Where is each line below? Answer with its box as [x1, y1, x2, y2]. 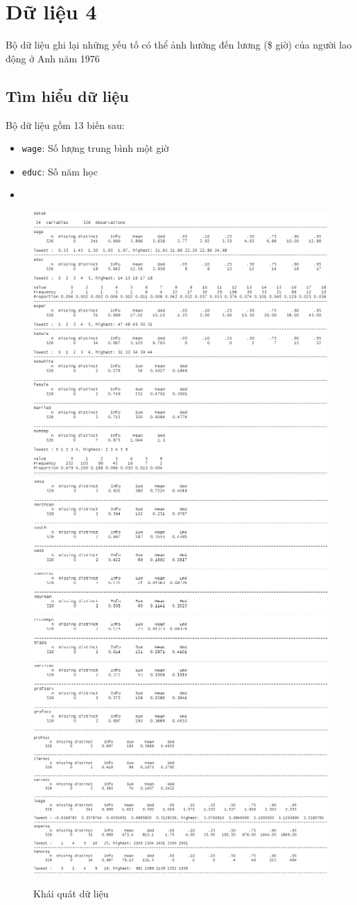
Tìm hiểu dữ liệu [6, 85, 129, 106]
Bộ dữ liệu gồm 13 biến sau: [6, 117, 125, 132]
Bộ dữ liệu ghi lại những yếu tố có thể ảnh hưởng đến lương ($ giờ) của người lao [6, 37, 352, 52]
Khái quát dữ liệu [33, 886, 109, 901]
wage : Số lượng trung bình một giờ [21, 141, 169, 155]
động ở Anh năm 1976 [6, 51, 100, 65]
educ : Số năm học [21, 164, 98, 178]
